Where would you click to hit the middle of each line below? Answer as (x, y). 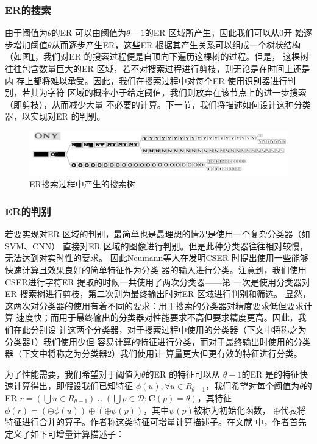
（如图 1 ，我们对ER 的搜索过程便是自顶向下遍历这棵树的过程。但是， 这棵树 (157, 56)
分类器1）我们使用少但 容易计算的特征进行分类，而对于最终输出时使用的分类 (158, 341)
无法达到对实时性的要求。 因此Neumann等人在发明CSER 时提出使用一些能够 (157, 258)
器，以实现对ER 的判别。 (55, 116)
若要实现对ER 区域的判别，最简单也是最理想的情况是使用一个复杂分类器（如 (158, 234)
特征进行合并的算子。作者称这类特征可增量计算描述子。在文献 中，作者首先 (156, 422)
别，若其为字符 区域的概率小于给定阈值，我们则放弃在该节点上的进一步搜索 (156, 92)
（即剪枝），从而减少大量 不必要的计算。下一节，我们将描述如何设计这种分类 (158, 104)
